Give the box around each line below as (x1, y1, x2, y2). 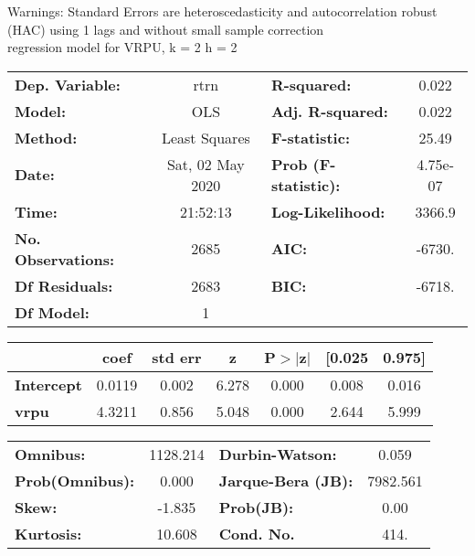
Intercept (15, 373, 82, 395)
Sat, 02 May (166, 153, 245, 175)
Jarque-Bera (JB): (218, 469, 354, 491)
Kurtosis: (15, 522, 82, 544)
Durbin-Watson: (218, 443, 337, 465)
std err (152, 346, 202, 368)
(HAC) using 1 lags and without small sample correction (7, 19, 324, 38)
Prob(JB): (218, 496, 294, 518)
